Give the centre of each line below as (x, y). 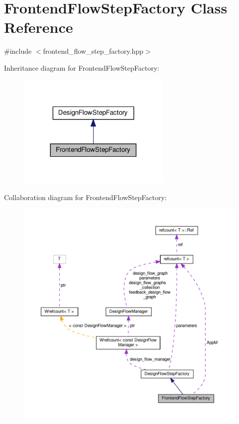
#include (18, 51)
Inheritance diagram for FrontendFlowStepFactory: (82, 67)
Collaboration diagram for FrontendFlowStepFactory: (85, 197)
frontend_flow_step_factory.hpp (93, 51)
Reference (39, 27)
